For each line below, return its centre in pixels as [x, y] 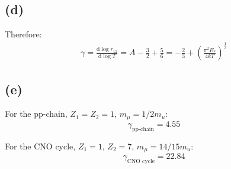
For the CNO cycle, [40, 146]
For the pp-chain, [36, 114]
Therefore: [23, 34]
